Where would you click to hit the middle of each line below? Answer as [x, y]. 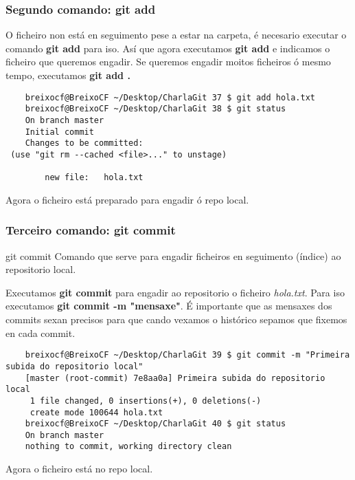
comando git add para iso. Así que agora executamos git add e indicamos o [168, 48]
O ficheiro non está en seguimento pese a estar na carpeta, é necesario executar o [176, 35]
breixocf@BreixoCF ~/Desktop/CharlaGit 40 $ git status [156, 424]
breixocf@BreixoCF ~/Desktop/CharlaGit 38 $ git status [156, 109]
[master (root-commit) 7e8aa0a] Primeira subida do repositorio [175, 378]
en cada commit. [41, 332]
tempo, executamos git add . [68, 75]
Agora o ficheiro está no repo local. [79, 469]
